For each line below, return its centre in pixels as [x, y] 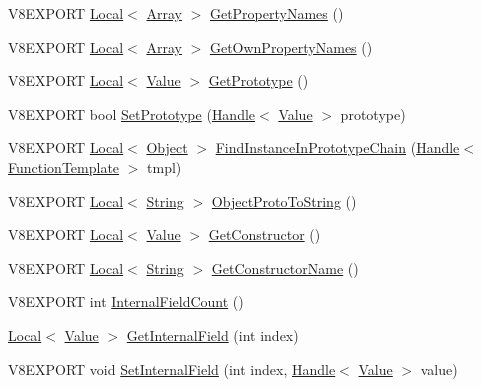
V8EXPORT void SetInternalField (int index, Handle [172, 368]
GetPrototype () [258, 80]
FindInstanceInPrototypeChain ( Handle [337, 147]
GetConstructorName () [285, 267]
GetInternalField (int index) [212, 334]
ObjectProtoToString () [284, 200]
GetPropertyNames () [276, 13]
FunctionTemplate [64, 166]
